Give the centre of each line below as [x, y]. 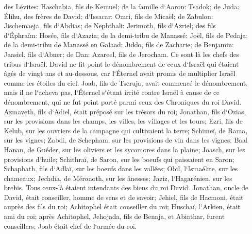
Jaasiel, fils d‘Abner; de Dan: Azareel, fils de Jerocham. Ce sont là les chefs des [122, 54]
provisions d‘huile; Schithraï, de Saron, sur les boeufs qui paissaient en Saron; [119, 159]
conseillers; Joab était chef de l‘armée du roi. [70, 225]
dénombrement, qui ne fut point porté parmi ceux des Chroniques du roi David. [123, 101]
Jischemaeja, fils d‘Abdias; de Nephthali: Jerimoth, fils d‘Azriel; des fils [110, 26]
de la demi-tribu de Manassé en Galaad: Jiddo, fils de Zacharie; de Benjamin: [119, 45]
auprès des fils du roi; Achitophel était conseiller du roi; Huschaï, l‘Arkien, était [122, 207]
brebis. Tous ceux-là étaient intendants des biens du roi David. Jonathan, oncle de [126, 188]
